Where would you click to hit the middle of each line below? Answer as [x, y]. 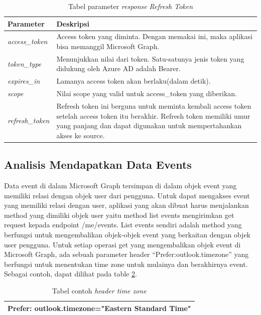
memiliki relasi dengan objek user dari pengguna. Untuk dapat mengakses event [127, 195]
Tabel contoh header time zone [99, 291]
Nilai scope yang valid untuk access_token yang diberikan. [147, 93]
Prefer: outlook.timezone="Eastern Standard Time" [99, 308]
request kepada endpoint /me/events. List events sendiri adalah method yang [123, 225]
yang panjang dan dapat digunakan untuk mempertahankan [149, 125]
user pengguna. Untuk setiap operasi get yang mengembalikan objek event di [122, 244]
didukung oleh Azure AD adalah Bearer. [118, 68]
